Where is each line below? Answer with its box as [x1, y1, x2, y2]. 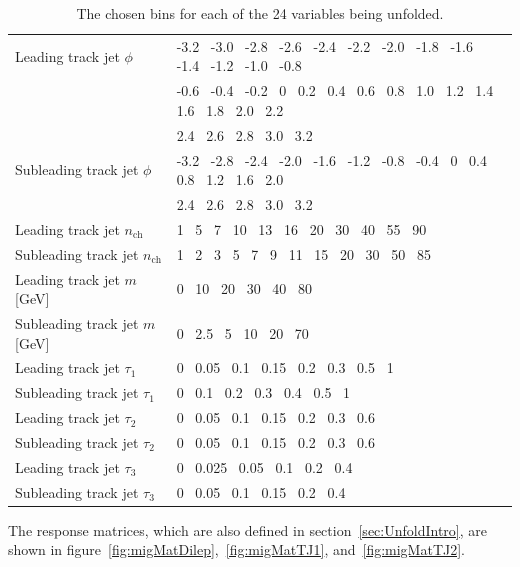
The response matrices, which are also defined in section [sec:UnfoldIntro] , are [8, 519, 487, 540]
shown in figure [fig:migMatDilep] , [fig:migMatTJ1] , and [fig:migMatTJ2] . [8, 539, 466, 560]
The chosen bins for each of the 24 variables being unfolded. [76, 3, 444, 23]
